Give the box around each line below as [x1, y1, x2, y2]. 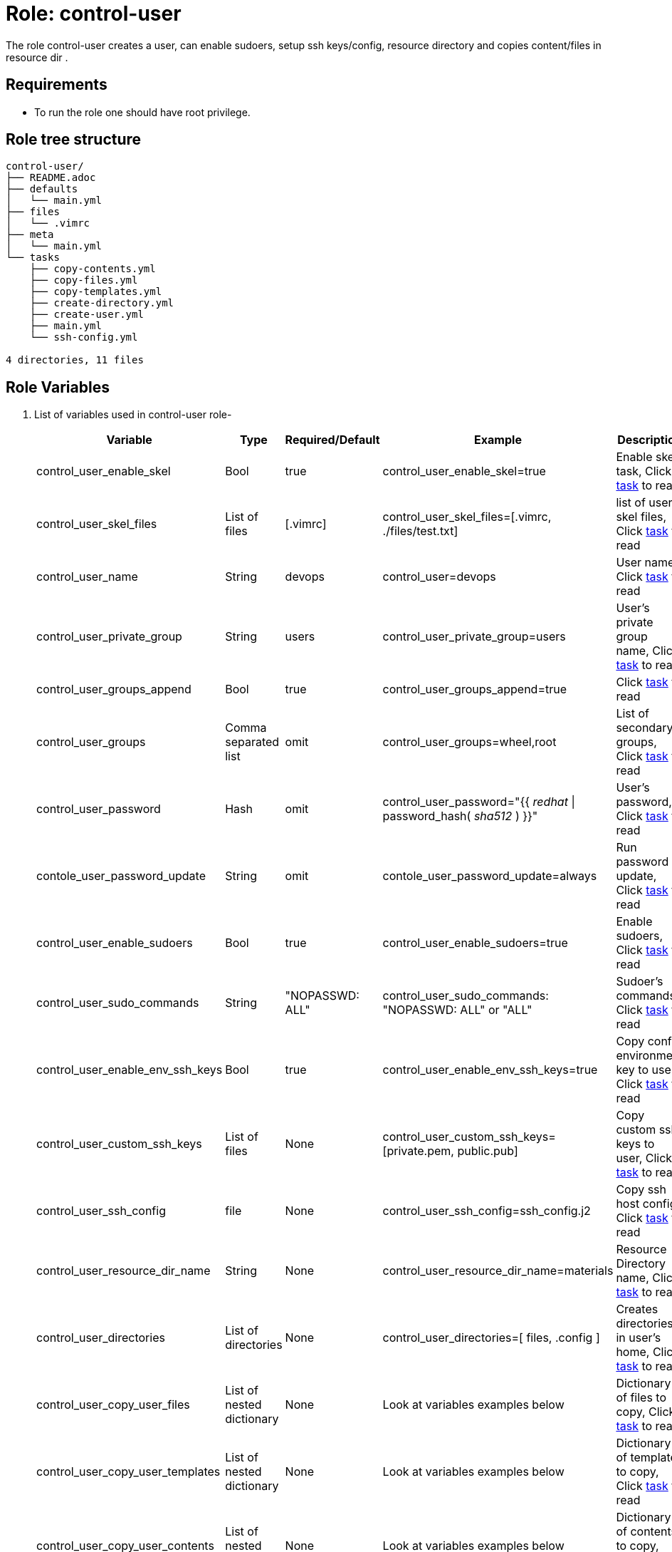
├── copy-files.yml [29, 274, 138, 286]
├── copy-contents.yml [29, 263, 156, 275]
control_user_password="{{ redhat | [382, 795, 575, 809]
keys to [616, 1137, 655, 1152]
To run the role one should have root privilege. [34, 105, 251, 118]
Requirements [6, 76, 107, 94]
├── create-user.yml [29, 309, 144, 321]
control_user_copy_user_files [36, 1397, 190, 1412]
